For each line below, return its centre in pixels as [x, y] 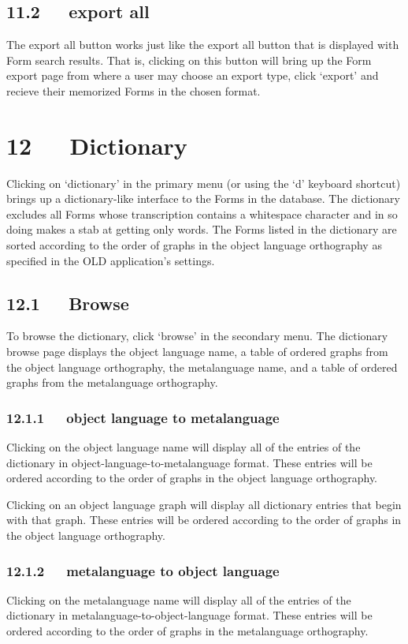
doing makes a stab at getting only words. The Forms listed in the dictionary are [202, 229]
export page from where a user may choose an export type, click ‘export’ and [193, 75]
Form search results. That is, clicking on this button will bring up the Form [189, 60]
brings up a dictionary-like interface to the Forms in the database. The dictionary [203, 198]
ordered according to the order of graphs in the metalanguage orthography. [187, 631]
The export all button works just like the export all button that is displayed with [203, 45]
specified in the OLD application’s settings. [111, 260]
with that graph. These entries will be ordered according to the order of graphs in [204, 520]
